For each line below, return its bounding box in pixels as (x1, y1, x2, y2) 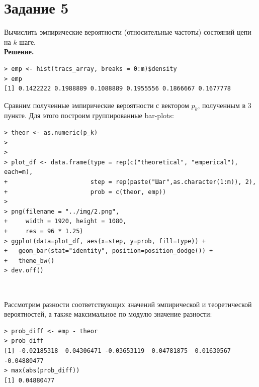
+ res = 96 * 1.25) (4, 228, 83, 235)
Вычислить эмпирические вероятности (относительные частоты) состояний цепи (4, 27, 251, 37)
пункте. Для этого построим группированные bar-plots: (4, 110, 174, 121)
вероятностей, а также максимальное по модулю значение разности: (4, 309, 212, 319)
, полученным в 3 (198, 100, 251, 110)
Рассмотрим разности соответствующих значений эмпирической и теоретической (4, 299, 252, 309)
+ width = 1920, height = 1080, (4, 218, 127, 225)
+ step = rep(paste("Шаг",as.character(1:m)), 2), (4, 178, 256, 186)
